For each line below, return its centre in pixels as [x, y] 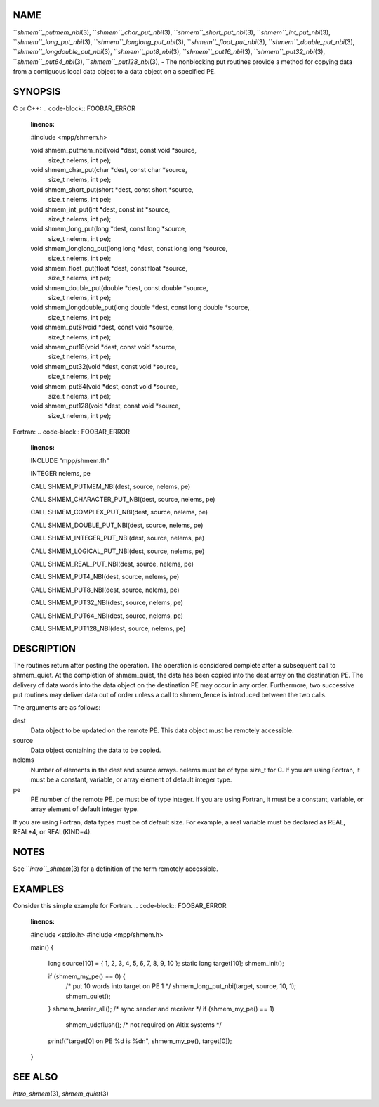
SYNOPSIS [37, 91]
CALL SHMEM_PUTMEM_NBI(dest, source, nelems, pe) [111, 486]
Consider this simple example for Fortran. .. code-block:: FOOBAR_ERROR [120, 905]
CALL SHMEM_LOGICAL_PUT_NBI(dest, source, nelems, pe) [118, 551]
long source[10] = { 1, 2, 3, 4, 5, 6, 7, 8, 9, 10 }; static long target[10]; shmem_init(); [166, 964]
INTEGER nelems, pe [60, 474]
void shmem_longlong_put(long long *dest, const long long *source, [129, 249]
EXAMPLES [39, 889]
